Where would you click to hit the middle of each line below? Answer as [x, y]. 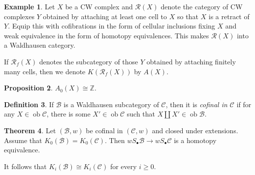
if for [244, 104]
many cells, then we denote [45, 71]
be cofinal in [104, 130]
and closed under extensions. [195, 130]
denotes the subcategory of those [89, 61]
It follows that [25, 166]
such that [141, 114]
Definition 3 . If [29, 104]
